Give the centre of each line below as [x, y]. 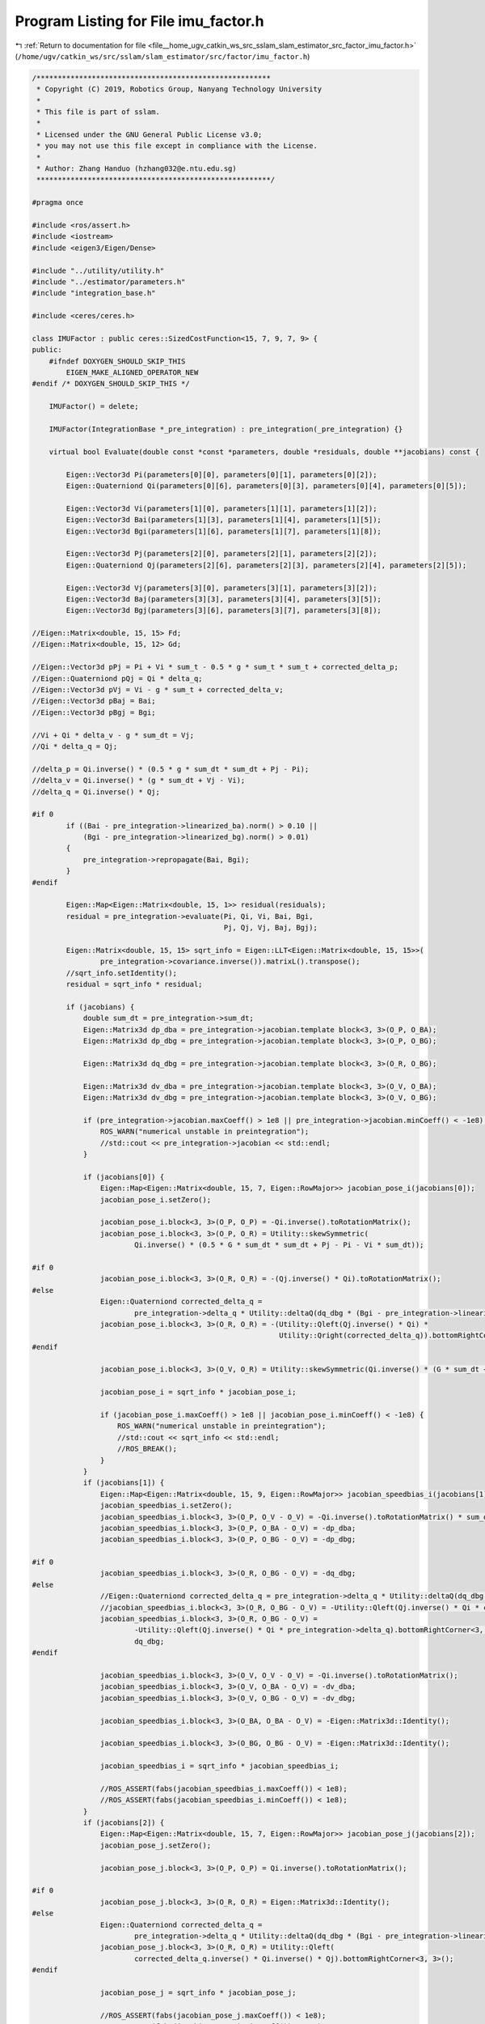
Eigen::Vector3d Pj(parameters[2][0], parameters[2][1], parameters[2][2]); [221, 554]
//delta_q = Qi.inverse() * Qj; [96, 792]
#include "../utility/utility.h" [98, 270]
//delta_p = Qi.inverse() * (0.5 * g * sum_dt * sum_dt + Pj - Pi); [171, 769]
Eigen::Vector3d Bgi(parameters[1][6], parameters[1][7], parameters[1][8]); [224, 531]
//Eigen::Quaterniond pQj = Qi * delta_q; [117, 678]
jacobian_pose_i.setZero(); [156, 1199]
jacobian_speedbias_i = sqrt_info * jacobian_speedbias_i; [219, 1766]
